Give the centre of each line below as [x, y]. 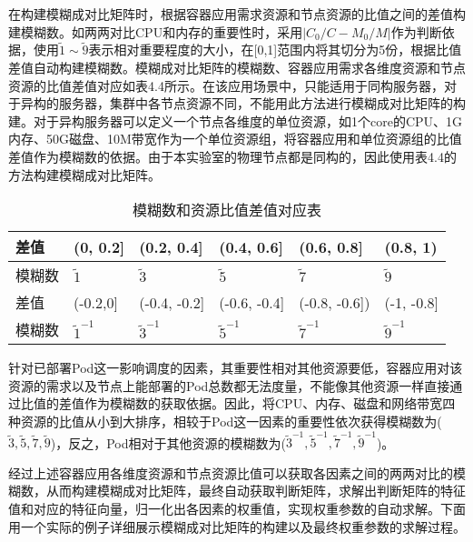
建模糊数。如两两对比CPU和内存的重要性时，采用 [156, 31]
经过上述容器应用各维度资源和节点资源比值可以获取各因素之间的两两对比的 [231, 472]
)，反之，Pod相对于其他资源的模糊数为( [168, 442]
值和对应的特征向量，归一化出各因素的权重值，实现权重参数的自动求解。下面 [237, 509]
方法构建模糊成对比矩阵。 [84, 174]
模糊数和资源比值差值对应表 [227, 210]
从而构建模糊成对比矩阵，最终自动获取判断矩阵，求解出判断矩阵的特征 [256, 491]
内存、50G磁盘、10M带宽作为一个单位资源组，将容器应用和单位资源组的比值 [235, 139]
